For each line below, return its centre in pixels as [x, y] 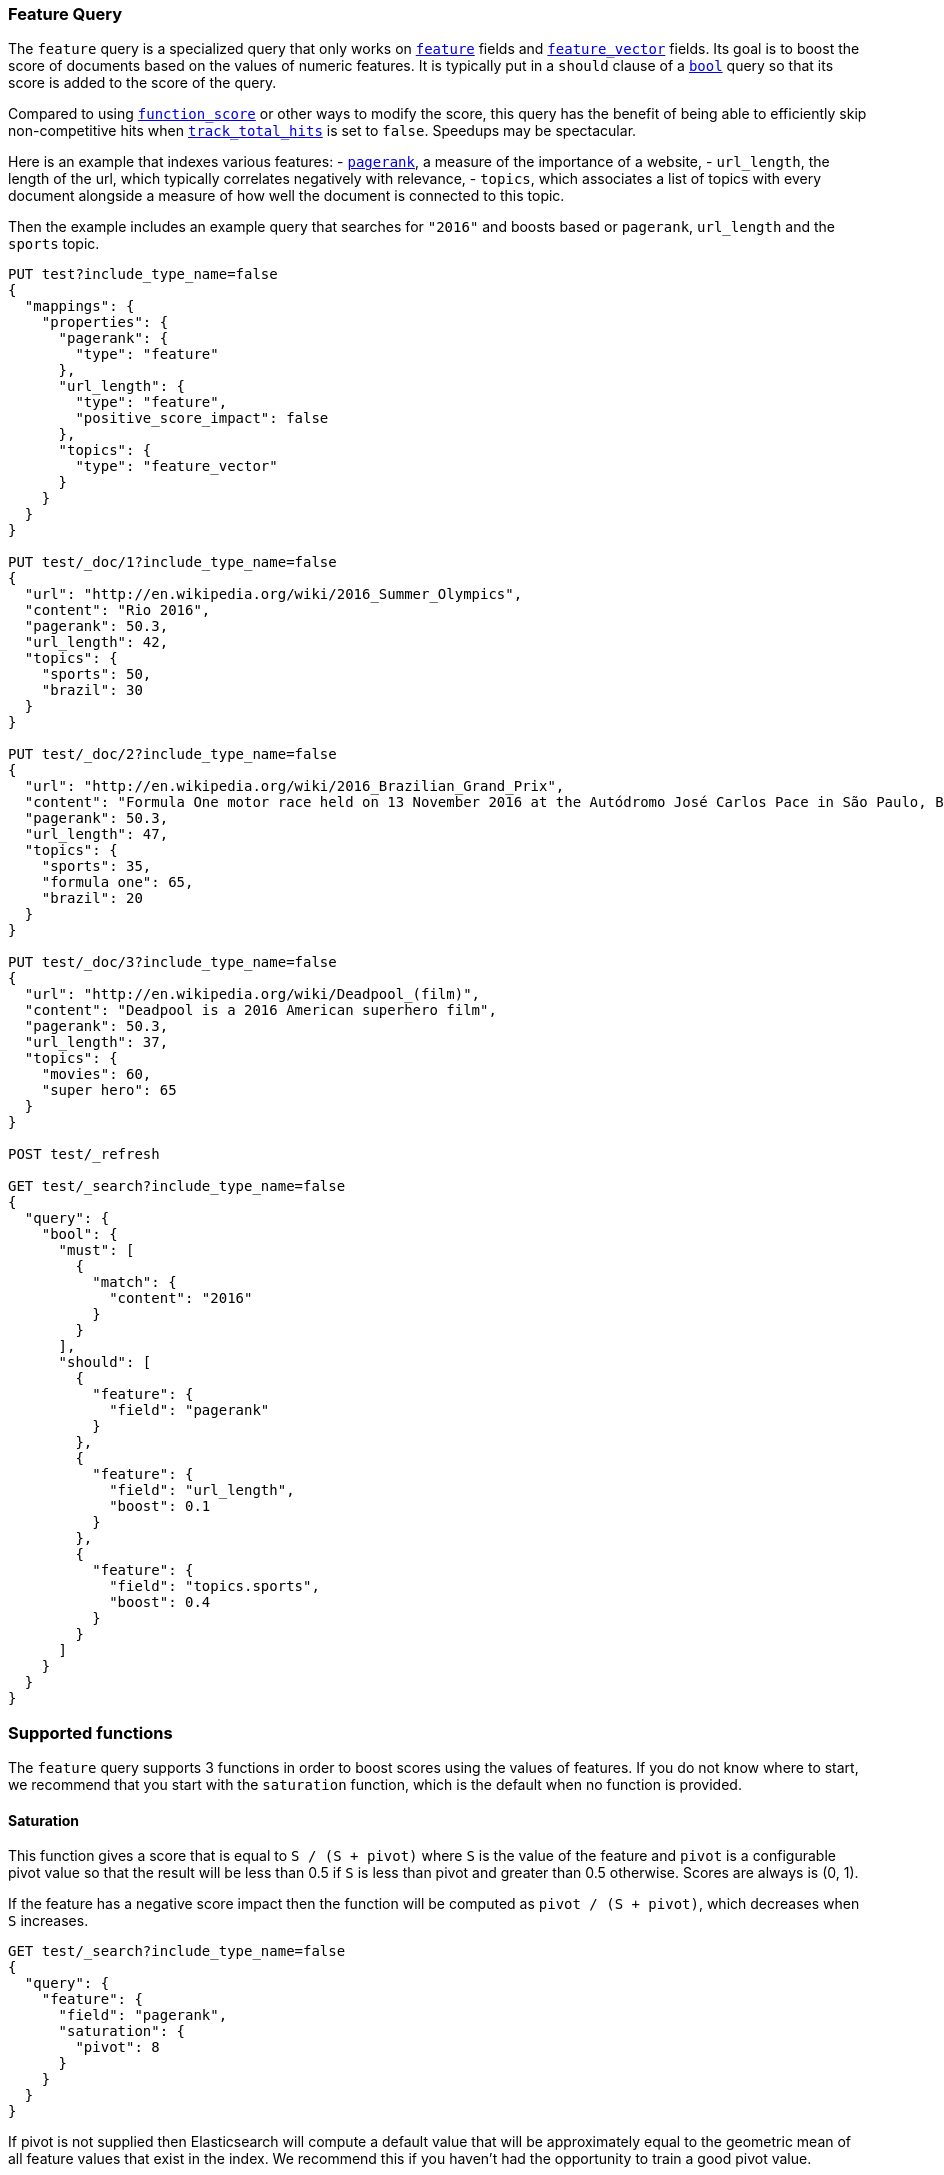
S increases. [48, 1921]
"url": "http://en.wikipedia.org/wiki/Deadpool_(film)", [252, 994]
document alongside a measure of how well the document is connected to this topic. [286, 196]
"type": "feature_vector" [176, 466]
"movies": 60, [96, 1074]
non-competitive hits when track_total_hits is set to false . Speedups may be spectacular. [322, 131]
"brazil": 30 [92, 690]
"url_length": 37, [96, 1042]
